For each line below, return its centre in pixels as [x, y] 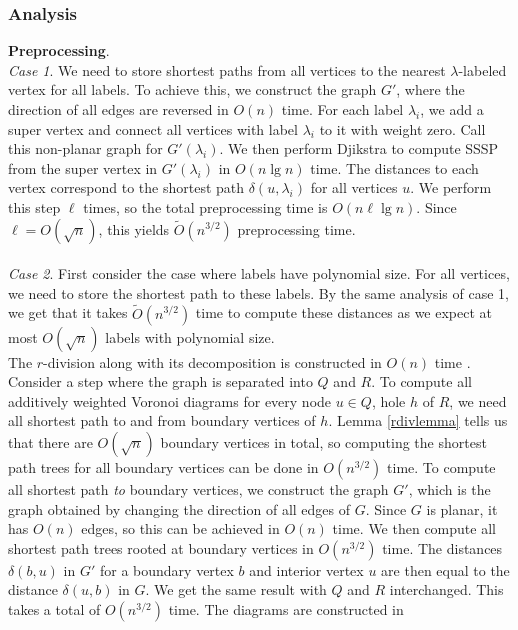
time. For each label [342, 109]
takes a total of [54, 608]
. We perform [451, 187]
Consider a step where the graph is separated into [160, 381]
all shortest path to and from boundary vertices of [162, 420]
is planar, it [462, 508]
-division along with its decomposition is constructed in [212, 361]
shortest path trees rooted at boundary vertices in [161, 547]
